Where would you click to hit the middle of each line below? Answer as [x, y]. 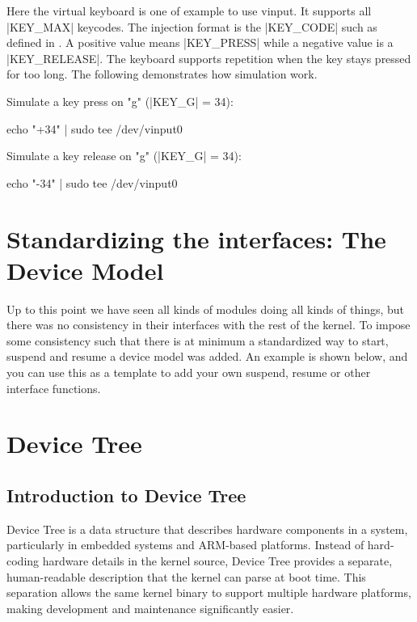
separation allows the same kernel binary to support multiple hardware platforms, [209, 592]
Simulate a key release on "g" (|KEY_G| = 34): [124, 156]
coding [23, 560]
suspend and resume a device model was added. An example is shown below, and [207, 356]
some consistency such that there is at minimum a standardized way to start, [198, 340]
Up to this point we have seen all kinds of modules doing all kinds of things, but [206, 309]
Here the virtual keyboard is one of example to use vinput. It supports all [189, 11]
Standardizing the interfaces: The [196, 238]
